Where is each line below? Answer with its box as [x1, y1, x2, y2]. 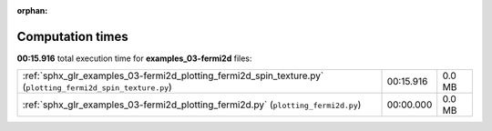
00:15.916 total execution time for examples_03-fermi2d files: [16, 53, 252, 64]
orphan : [16, 5, 48, 15]
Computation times [16, 28, 128, 45]
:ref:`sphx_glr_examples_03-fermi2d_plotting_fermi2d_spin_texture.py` [22, 69, 324, 82]
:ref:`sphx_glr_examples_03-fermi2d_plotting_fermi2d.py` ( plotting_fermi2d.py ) [22, 98, 362, 111]
